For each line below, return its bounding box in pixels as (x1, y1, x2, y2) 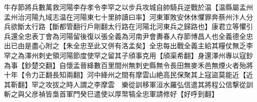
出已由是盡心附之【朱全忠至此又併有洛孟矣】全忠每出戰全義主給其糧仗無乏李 (4, 40, 253, 51)
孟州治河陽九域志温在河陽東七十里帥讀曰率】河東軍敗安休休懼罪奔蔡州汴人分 (4, 11, 253, 22)
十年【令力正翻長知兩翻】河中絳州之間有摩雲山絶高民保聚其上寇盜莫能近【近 (4, 69, 253, 80)
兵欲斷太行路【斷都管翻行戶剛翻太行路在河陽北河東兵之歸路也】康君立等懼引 (4, 21, 253, 32)
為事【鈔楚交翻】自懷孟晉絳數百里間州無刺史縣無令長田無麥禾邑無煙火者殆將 (4, 60, 253, 70)
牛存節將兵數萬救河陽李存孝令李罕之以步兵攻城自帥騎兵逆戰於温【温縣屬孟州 (4, 2, 253, 12)
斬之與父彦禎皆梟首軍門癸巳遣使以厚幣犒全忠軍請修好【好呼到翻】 (4, 89, 218, 99)
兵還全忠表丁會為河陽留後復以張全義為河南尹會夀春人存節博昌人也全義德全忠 (4, 31, 253, 41)
